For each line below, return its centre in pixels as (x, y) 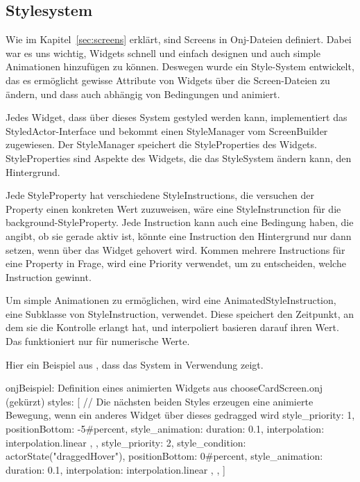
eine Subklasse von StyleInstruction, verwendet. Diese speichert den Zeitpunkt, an (180, 313)
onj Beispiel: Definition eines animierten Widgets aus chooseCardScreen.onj (164, 388)
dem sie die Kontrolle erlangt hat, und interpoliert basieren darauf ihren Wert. (172, 327)
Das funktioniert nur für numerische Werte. (98, 341)
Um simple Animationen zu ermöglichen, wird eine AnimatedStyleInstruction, (171, 300)
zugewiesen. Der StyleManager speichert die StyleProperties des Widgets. (161, 144)
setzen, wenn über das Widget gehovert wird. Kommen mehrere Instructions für (175, 249)
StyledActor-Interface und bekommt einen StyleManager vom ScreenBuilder (167, 130)
